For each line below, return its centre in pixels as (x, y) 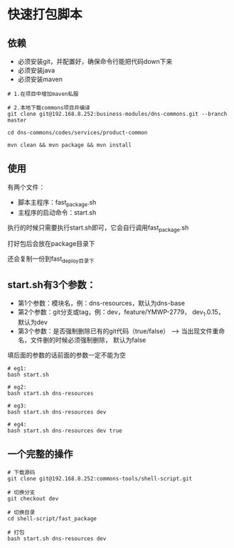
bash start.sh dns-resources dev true (65, 431)
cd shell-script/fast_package (52, 519)
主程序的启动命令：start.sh (57, 212)
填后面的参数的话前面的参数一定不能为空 (67, 355)
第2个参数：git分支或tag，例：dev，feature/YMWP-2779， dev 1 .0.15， (121, 313)
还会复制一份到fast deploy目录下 (51, 260)
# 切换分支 (21, 492)
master (17, 120)
